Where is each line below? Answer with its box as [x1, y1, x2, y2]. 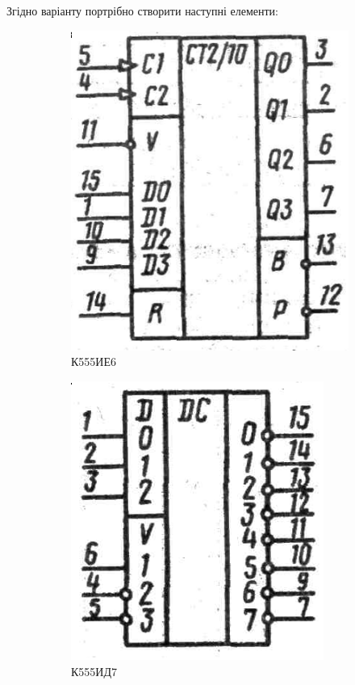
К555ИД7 [71, 662, 117, 679]
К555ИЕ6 [71, 353, 116, 370]
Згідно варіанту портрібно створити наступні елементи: [6, 2, 278, 19]
